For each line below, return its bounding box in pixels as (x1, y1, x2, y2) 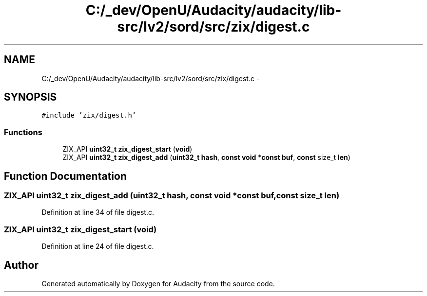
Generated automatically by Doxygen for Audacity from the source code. (41, 279, 275, 288)
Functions (4, 127, 42, 137)
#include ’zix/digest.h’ (41, 111, 136, 120)
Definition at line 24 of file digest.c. (41, 242, 154, 251)
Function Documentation (4, 170, 127, 182)
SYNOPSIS (4, 91, 57, 104)
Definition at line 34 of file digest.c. (41, 208, 154, 217)
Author (4, 259, 39, 271)
